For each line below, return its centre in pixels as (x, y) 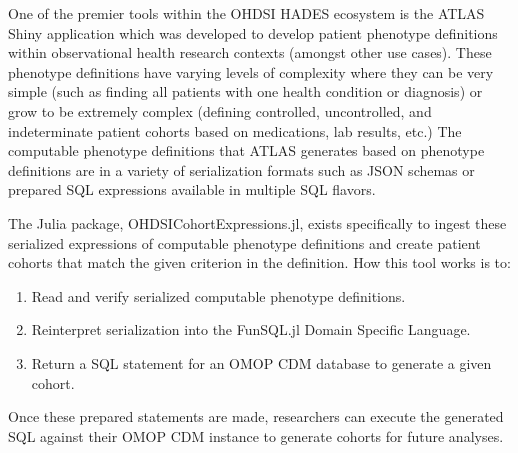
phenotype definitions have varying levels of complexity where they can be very (251, 71)
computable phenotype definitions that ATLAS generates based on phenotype (246, 150)
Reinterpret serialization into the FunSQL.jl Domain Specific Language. (251, 329)
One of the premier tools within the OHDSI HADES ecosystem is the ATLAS (246, 13)
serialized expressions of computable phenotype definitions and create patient (244, 242)
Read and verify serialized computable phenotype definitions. (218, 295)
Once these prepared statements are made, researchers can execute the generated (256, 416)
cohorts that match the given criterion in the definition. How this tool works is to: (259, 262)
